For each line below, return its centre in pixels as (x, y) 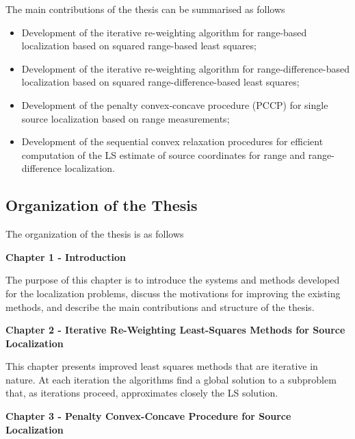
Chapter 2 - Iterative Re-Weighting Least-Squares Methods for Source (175, 330)
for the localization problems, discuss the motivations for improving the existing (173, 293)
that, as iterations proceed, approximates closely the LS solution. (142, 393)
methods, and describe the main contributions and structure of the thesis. (160, 306)
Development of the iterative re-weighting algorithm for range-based (164, 32)
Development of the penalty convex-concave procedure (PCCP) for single (175, 104)
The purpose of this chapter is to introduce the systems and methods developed (173, 280)
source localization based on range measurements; (126, 118)
